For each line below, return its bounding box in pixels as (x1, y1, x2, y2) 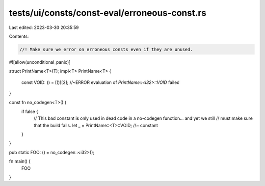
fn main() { (9, 159, 31, 164)
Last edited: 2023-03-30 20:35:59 (9, 25, 79, 30)
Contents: (9, 33, 29, 39)
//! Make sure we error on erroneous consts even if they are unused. (19, 47, 193, 52)
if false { (21, 108, 39, 114)
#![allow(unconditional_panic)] (9, 59, 71, 65)
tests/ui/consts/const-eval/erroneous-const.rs (9, 7, 207, 18)
